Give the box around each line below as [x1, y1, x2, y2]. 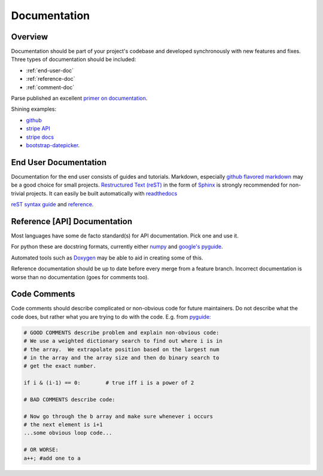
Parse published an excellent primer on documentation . [11, 94, 148, 102]
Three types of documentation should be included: [11, 56, 136, 63]
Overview [11, 32, 48, 42]
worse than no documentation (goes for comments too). [11, 273, 150, 280]
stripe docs [26, 133, 54, 141]
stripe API [26, 125, 50, 132]
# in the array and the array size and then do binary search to [23, 354, 220, 361]
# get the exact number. [23, 362, 97, 370]
